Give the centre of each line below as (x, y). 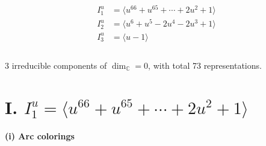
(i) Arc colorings (40, 135)
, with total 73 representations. (205, 65)
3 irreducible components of (56, 65)
